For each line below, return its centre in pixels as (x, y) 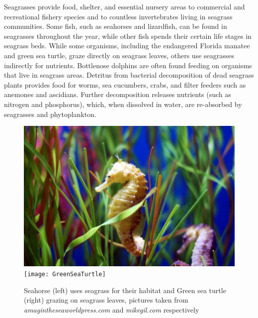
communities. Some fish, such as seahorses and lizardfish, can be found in (116, 26)
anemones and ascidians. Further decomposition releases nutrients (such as (118, 94)
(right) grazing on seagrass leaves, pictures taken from (106, 300)
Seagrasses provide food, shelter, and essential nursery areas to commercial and (125, 6)
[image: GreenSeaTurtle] (65, 274)
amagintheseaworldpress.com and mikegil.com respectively (112, 309)
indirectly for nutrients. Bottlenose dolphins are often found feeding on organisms (128, 65)
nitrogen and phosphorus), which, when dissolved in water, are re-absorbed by (123, 104)
